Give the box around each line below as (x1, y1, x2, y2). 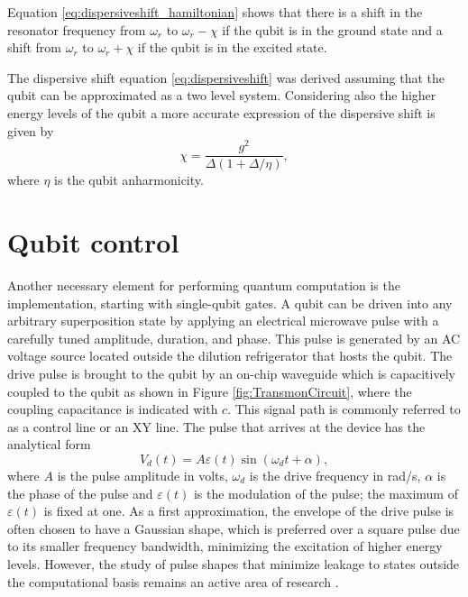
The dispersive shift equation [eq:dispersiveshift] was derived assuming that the (7, 68, 445, 87)
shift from (7, 38, 62, 57)
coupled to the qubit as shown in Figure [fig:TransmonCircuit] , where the (7, 381, 412, 400)
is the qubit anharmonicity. (54, 170, 204, 189)
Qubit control (7, 224, 179, 261)
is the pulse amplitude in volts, (57, 465, 228, 484)
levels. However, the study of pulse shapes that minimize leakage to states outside (7, 554, 460, 573)
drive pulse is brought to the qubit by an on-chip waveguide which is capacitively (7, 363, 455, 382)
